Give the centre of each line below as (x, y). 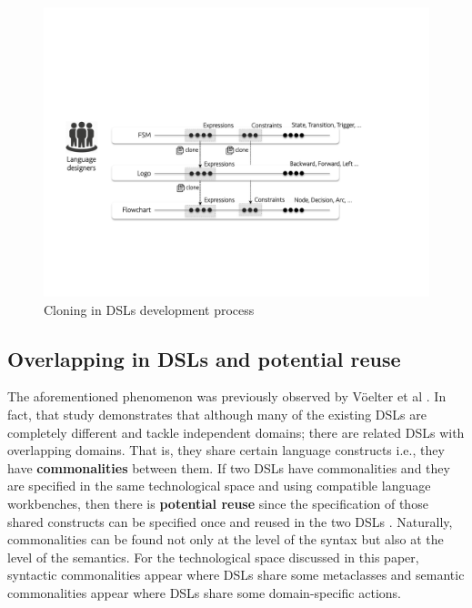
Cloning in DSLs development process (149, 309)
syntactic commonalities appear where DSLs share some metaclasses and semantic (236, 575)
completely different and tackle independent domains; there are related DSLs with (236, 432)
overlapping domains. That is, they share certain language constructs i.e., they (226, 450)
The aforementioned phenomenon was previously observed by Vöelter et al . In (227, 396)
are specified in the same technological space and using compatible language (219, 486)
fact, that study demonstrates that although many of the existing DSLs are (217, 414)
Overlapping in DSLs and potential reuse (204, 358)
